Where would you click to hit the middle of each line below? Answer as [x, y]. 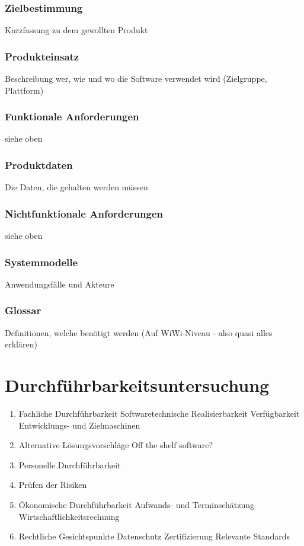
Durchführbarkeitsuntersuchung [137, 385]
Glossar [23, 310]
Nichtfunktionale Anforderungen [84, 213]
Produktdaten [39, 165]
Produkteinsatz [42, 56]
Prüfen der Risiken [53, 485]
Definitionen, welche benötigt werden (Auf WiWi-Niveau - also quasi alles [139, 332]
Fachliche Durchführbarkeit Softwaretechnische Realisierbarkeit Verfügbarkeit [159, 413]
